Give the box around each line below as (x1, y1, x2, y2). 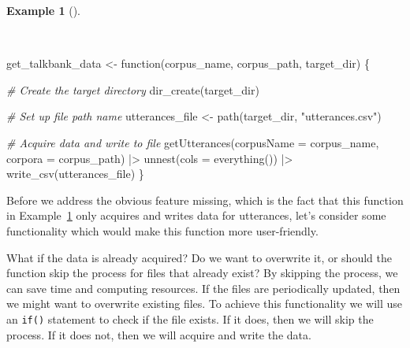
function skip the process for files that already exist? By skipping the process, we (6, 265, 398, 281)
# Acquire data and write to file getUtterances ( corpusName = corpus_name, (6, 134, 379, 150)
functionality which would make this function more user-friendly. (6, 222, 319, 239)
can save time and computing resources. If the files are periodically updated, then (6, 280, 401, 296)
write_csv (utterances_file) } (6, 165, 144, 182)
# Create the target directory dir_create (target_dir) (6, 81, 259, 98)
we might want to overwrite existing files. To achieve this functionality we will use (6, 295, 402, 312)
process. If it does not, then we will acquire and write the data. (6, 326, 311, 342)
